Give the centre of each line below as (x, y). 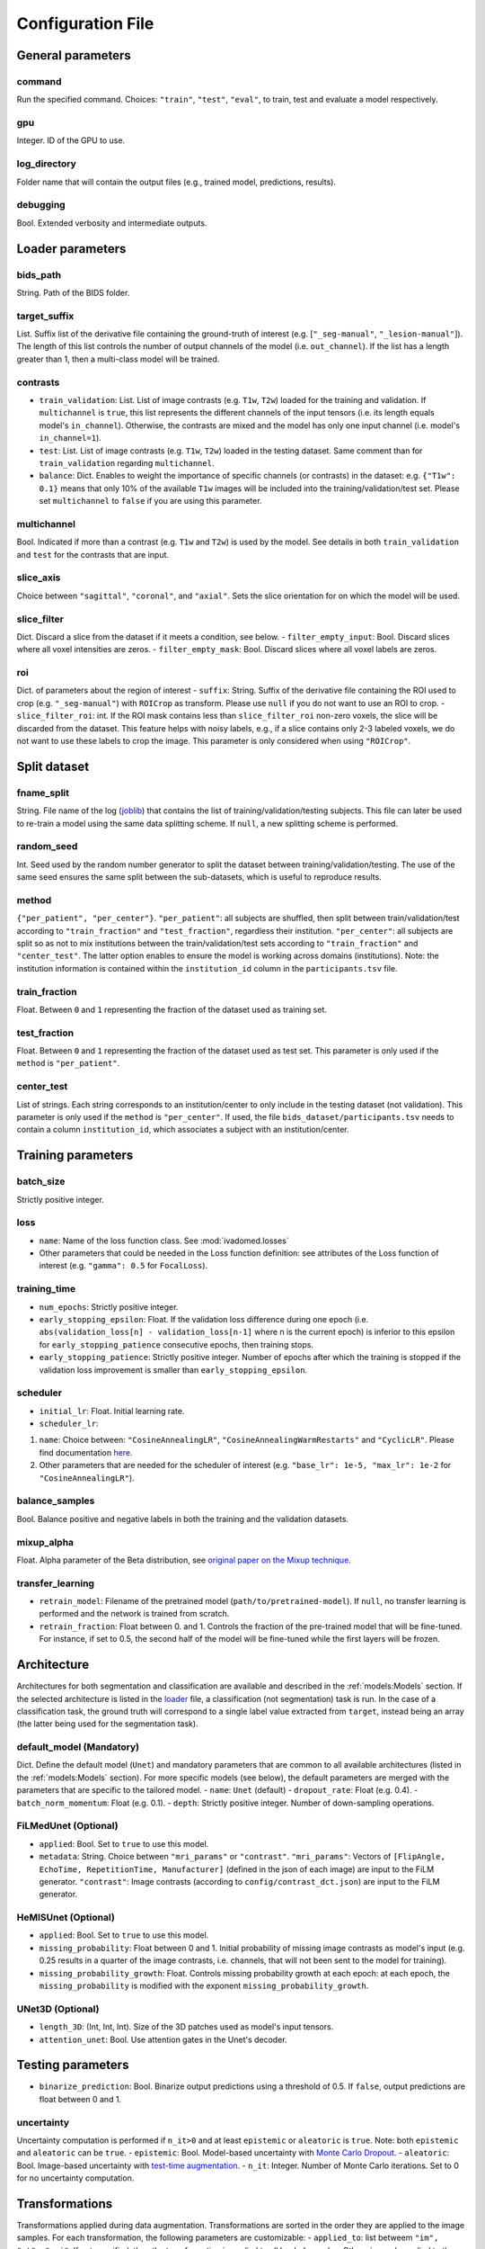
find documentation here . (86, 1452)
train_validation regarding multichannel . (127, 462)
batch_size (41, 1181)
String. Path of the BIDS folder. (73, 292)
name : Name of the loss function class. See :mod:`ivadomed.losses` (164, 1241)
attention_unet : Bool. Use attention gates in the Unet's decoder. (163, 2039)
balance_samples (56, 1501)
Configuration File (85, 23)
